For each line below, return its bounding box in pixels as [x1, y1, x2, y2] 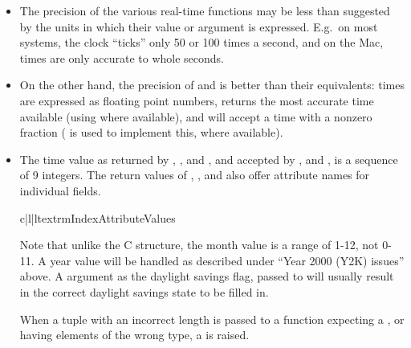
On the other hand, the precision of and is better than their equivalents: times [19, 76, 405, 93]
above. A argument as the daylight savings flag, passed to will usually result [19, 268, 394, 285]
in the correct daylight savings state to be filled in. [19, 283, 269, 300]
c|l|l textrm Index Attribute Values [19, 209, 176, 226]
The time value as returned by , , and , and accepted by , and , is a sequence [19, 150, 398, 167]
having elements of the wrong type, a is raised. [19, 326, 250, 343]
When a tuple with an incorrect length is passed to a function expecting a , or [19, 310, 405, 327]
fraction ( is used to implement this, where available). [19, 124, 283, 141]
